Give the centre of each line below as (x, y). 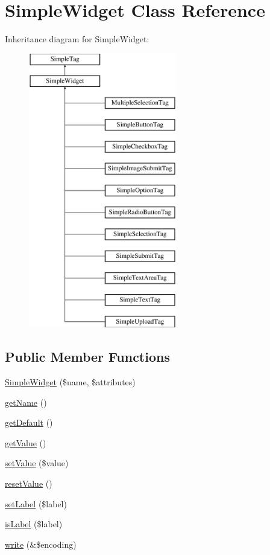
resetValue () (29, 483)
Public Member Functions (87, 357)
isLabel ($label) (34, 524)
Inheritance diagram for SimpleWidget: (77, 39)
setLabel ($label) (36, 503)
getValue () (26, 442)
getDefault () (29, 422)
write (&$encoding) (41, 544)
